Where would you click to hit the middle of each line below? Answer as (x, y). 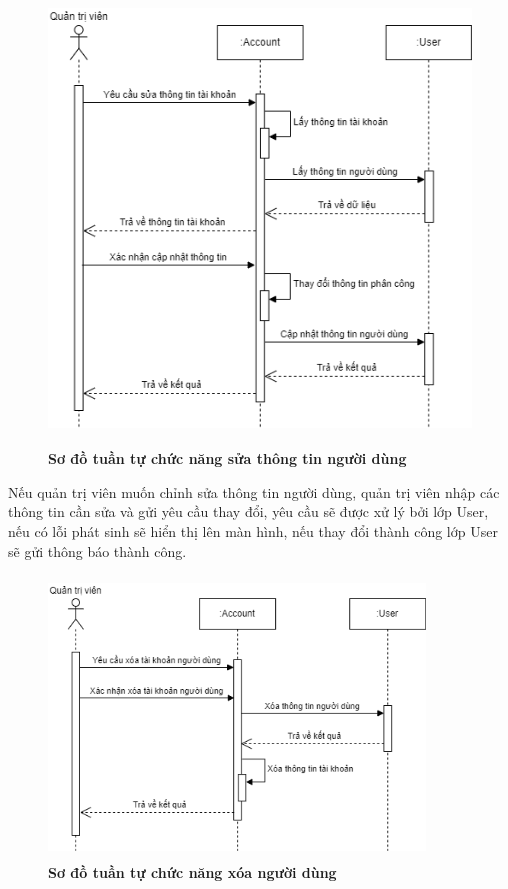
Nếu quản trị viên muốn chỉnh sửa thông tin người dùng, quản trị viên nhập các (254, 491)
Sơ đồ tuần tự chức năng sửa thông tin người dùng (227, 458)
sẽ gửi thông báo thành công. (97, 550)
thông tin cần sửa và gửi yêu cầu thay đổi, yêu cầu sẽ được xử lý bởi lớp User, (248, 511)
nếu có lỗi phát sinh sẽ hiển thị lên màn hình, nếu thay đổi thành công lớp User (253, 530)
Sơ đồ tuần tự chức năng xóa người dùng (192, 872)
